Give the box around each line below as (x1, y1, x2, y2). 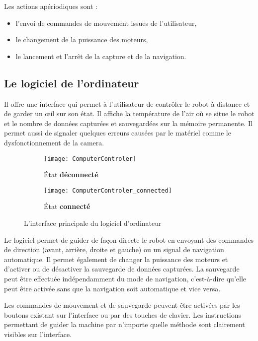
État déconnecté (44, 169, 98, 180)
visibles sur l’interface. (4, 329, 72, 339)
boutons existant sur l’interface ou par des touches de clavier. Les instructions (4, 309, 241, 320)
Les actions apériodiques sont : (4, 1, 97, 11)
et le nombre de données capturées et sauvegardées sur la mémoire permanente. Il (4, 118, 253, 128)
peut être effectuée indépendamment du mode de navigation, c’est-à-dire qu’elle (4, 273, 247, 284)
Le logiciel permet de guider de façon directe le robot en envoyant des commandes (4, 234, 254, 245)
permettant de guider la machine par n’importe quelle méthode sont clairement (4, 319, 245, 330)
